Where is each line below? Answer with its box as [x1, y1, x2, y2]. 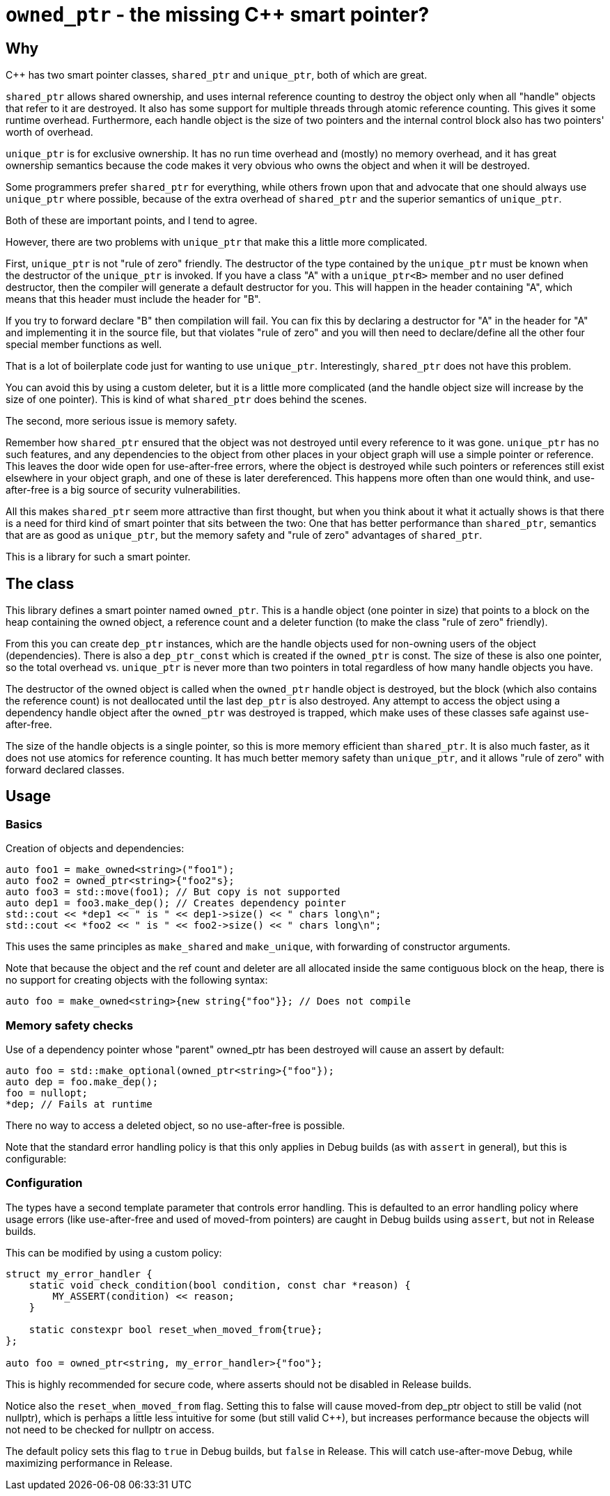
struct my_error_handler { [6, 1268, 152, 1280]
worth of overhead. [6, 126, 93, 139]
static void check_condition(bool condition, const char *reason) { [29, 1279, 411, 1291]
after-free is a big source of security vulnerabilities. [6, 484, 241, 496]
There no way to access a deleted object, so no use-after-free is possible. [6, 1119, 345, 1131]
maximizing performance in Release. [6, 1456, 173, 1469]
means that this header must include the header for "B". [6, 293, 261, 306]
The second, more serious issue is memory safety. [6, 415, 237, 427]
